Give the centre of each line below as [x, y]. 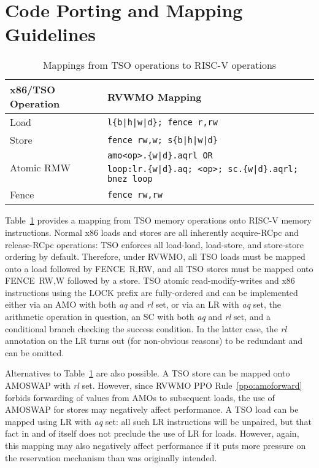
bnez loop [130, 179]
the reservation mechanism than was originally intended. [111, 457]
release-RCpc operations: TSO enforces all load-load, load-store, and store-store [154, 244]
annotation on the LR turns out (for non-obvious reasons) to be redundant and [154, 341]
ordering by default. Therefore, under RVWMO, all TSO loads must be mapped [155, 256]
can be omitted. [35, 352]
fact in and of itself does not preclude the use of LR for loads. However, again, [152, 433]
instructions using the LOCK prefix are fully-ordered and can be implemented [152, 292]
